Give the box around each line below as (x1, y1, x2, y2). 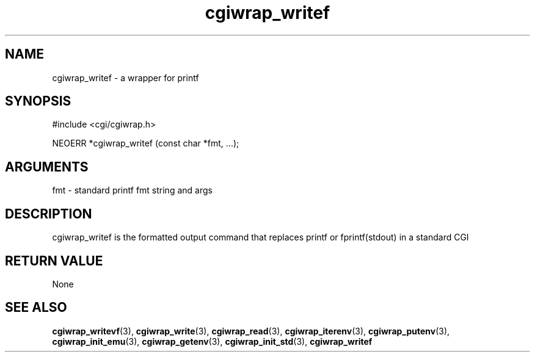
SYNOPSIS (5, 93, 71, 109)
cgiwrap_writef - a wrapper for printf (52, 72, 199, 83)
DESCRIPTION (5, 206, 92, 222)
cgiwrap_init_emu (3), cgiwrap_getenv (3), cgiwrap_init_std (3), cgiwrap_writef (52, 336, 373, 347)
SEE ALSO (5, 300, 67, 316)
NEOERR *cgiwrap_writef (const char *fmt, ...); (52, 138, 239, 149)
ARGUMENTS (5, 159, 89, 175)
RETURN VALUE (5, 253, 103, 269)
